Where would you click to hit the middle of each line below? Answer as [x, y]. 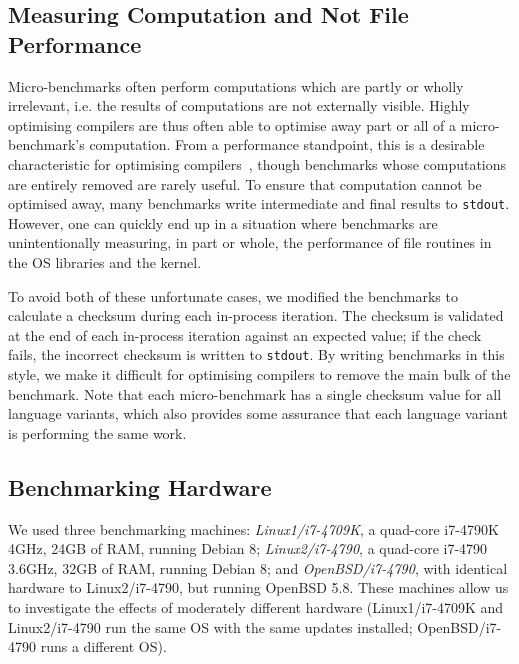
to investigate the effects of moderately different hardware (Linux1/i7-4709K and [256, 606]
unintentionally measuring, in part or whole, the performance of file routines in [250, 242]
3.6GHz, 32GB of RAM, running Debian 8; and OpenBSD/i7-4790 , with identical [258, 567]
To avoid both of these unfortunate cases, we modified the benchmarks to [233, 295]
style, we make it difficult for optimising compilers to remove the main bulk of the [259, 374]
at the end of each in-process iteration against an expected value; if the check [245, 334]
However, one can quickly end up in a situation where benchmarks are [223, 222]
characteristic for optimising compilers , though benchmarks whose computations [257, 163]
